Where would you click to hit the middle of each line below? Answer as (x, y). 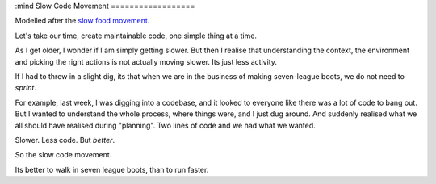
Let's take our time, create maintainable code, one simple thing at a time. (136, 36)
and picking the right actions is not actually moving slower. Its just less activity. (146, 61)
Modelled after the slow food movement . (82, 21)
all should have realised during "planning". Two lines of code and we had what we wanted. (166, 125)
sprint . (25, 88)
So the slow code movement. (63, 155)
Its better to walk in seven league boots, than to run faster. (112, 169)
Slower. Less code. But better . (65, 140)
